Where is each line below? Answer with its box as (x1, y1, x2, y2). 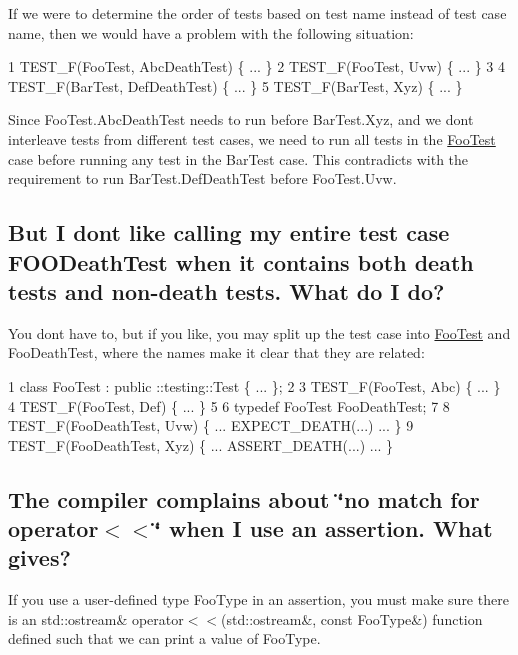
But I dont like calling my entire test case (8, 217, 450, 248)
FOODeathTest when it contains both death (8, 246, 474, 277)
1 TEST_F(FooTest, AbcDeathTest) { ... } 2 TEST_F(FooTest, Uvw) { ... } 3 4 (8, 56, 506, 77)
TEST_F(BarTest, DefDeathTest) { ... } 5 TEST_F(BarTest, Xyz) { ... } (8, 75, 463, 96)
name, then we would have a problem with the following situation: (8, 22, 414, 43)
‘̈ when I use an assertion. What (154, 513, 493, 544)
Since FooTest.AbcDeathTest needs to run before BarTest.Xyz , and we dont (8, 109, 474, 130)
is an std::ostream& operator (8, 608, 184, 629)
